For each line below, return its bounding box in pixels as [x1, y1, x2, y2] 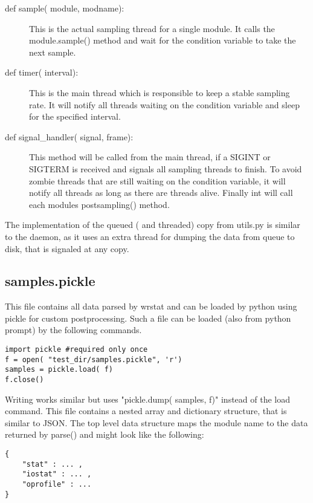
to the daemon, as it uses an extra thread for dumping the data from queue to [5, 230, 295, 242]
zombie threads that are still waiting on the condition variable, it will [29, 174, 286, 187]
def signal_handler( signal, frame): [5, 130, 134, 143]
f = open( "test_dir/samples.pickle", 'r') [5, 355, 182, 364]
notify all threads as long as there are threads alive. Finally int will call [29, 186, 293, 199]
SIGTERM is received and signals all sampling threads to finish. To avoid [29, 162, 302, 175]
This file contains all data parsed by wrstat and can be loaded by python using [5, 300, 297, 313]
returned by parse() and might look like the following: [5, 428, 204, 441]
